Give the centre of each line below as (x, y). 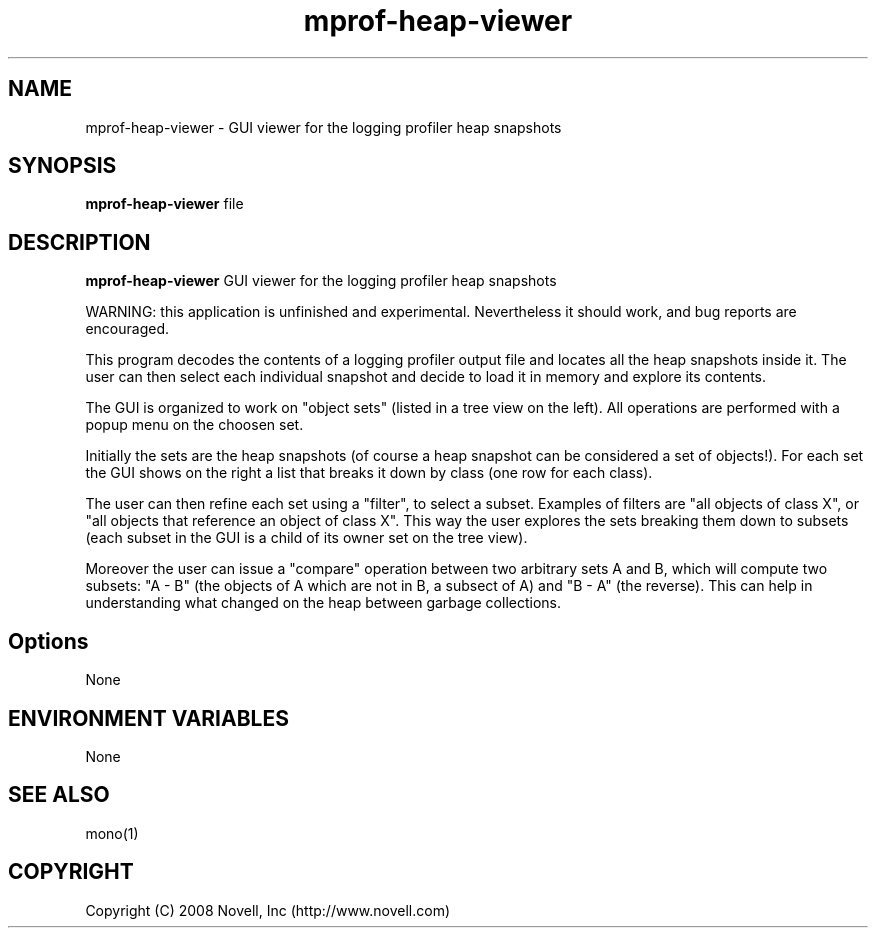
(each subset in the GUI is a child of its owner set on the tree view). (306, 538)
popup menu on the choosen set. (194, 425)
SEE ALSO (59, 795)
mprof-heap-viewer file (164, 204)
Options (48, 641)
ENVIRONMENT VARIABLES (148, 718)
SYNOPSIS (62, 166)
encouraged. (127, 329)
